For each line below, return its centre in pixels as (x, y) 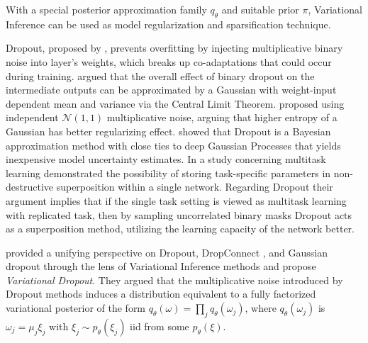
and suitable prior (260, 9)
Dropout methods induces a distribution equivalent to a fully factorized (161, 294)
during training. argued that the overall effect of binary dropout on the (160, 75)
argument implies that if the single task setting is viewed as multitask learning (176, 200)
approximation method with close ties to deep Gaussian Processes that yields (173, 145)
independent (32, 117)
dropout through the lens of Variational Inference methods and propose (161, 266)
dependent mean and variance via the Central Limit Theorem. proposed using (175, 103)
